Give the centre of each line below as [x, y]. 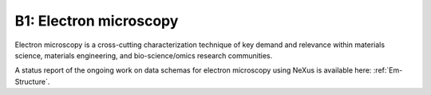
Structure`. [32, 81]
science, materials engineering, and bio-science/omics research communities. [144, 55]
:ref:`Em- [388, 70]
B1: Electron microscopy [97, 21]
